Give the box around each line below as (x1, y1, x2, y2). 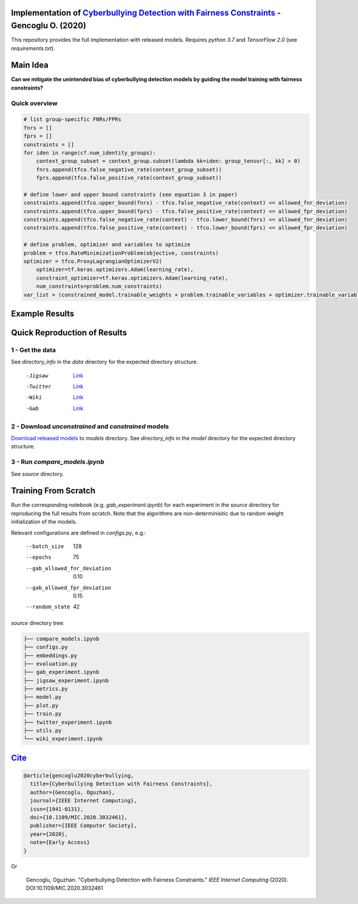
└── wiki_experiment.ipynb (23, 735, 103, 742)
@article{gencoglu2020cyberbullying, (23, 772, 134, 779)
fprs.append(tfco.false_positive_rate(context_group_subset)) (36, 175, 222, 181)
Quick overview (11, 99, 58, 107)
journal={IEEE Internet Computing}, (30, 797, 137, 804)
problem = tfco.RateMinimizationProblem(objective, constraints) (23, 249, 219, 256)
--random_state (26, 603, 71, 611)
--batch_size (26, 543, 64, 550)
